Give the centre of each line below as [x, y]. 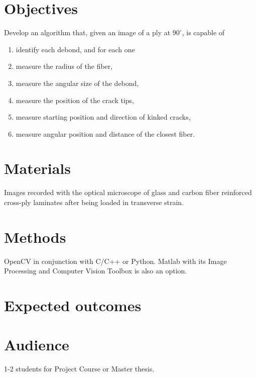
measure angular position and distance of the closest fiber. [105, 133]
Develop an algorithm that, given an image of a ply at [87, 32]
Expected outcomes [73, 305]
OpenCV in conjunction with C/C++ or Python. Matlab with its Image [115, 261]
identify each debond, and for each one [75, 49]
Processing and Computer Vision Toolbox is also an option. [96, 271]
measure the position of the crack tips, [75, 100]
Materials [38, 168]
